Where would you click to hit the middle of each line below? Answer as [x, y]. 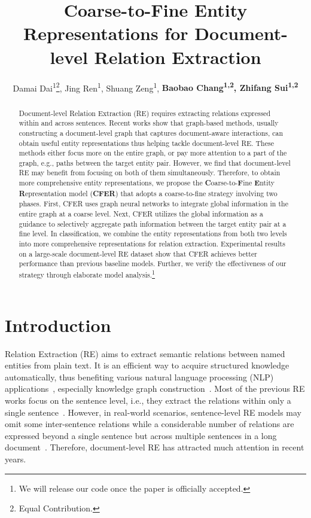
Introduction [58, 324]
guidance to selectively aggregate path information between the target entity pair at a [153, 223]
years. [16, 458]
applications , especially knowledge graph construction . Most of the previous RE [155, 388]
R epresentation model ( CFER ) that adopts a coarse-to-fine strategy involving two [148, 193]
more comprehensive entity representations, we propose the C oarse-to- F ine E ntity [147, 183]
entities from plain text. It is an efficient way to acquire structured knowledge [147, 365]
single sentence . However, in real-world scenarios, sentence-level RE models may [153, 412]
